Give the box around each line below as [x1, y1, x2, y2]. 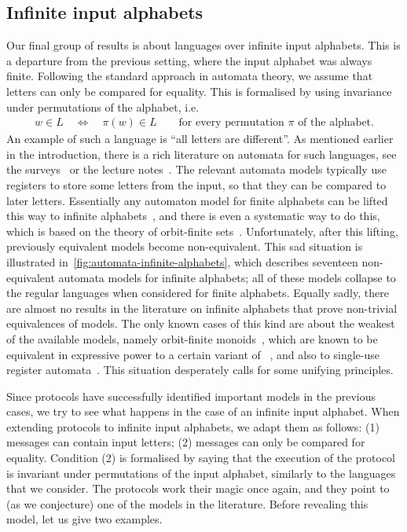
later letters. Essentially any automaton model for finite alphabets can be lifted [6, 192, 388, 208]
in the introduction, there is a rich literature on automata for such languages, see [6, 145, 397, 162]
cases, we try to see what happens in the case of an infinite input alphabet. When [6, 403, 400, 420]
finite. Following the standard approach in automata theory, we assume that [6, 68, 373, 84]
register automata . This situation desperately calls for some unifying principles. [6, 361, 394, 378]
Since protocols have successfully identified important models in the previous [6, 387, 376, 404]
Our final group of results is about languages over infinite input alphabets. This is [6, 37, 401, 53]
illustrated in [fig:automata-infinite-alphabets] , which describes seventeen [6, 253, 358, 270]
